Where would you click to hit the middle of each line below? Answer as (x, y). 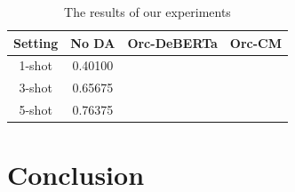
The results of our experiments (147, 12)
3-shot (36, 88)
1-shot (36, 65)
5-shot (36, 110)
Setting (36, 42)
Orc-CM (255, 42)
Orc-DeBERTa (172, 42)
